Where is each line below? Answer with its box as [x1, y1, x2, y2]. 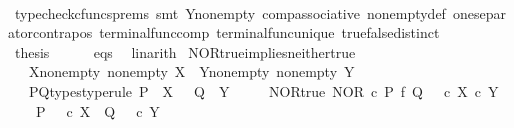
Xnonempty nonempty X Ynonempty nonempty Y [28, 61, 355, 82]
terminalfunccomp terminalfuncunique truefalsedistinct [99, 22, 440, 43]
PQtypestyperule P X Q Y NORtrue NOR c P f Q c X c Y [28, 80, 499, 101]
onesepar [452, 2, 506, 23]
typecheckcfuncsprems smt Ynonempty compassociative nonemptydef [14, 2, 446, 23]
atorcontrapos [8, 22, 93, 43]
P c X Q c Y [35, 100, 160, 121]
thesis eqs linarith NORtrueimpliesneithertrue [14, 41, 356, 62]
